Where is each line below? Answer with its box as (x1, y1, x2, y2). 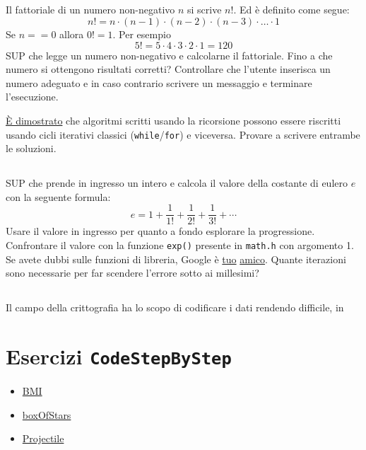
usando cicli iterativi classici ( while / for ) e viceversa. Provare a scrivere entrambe (6, 127, 360, 142)
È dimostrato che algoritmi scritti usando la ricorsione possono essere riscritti (6, 112, 341, 127)
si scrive (187, 2, 222, 17)
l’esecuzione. (6, 89, 59, 104)
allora (59, 26, 84, 41)
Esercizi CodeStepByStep (6, 342, 232, 371)
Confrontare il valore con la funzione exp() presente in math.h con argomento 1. (6, 238, 354, 253)
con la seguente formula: (6, 189, 111, 204)
